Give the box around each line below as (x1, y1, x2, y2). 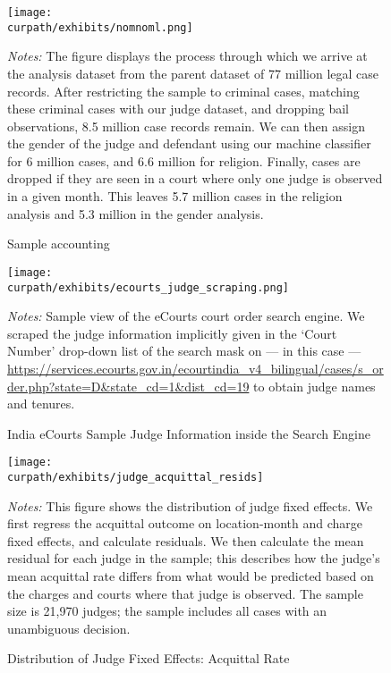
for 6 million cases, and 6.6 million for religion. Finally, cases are (7, 151, 361, 170)
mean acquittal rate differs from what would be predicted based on (7, 567, 374, 585)
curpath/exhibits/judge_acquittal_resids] (7, 470, 264, 484)
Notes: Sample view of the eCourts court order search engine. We (7, 307, 365, 325)
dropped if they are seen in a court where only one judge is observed (7, 169, 383, 188)
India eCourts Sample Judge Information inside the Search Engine (7, 424, 370, 442)
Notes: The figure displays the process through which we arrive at (7, 46, 368, 65)
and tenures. (7, 394, 75, 413)
